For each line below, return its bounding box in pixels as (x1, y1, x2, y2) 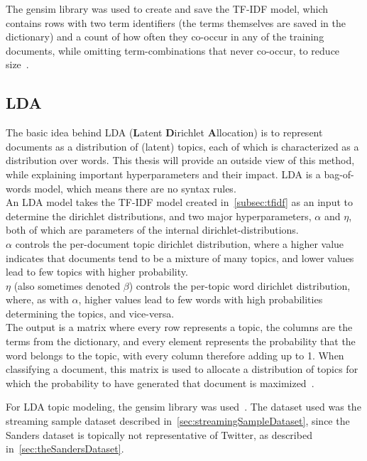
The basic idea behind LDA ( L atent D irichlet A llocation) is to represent (6, 125, 323, 140)
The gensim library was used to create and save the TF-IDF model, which (6, 1, 329, 16)
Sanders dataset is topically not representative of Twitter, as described (6, 427, 312, 442)
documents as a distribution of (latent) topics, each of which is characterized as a (6, 139, 359, 153)
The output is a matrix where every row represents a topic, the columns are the (6, 320, 353, 335)
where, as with (6, 292, 69, 307)
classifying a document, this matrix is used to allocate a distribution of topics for (6, 362, 358, 376)
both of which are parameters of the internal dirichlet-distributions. (6, 222, 299, 237)
